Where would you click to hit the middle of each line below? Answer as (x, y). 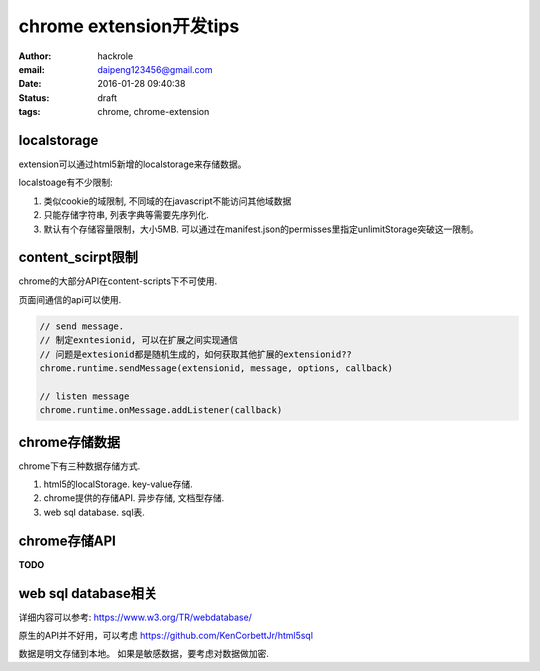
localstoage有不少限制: (66, 182)
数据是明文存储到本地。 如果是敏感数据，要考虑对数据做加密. (143, 654)
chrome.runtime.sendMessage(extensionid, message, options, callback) (216, 368)
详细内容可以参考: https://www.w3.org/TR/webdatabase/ (135, 617)
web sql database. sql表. (94, 512)
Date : (30, 84)
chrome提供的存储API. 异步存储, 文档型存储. (134, 498)
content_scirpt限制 (78, 257)
